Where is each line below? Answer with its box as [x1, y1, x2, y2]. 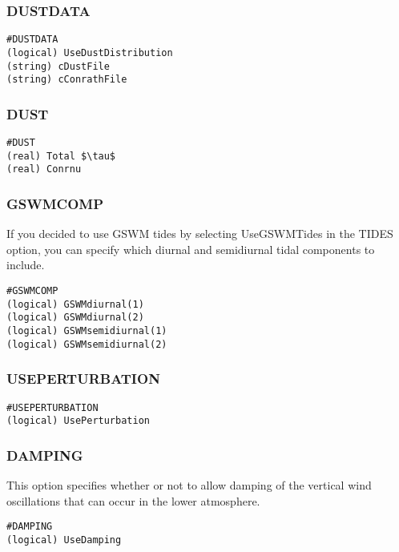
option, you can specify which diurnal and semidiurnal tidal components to [6, 240, 375, 257]
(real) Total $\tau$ [6, 150, 116, 162]
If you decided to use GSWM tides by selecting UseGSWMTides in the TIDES [6, 225, 393, 242]
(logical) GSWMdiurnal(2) [6, 312, 144, 324]
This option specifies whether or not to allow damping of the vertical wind [6, 477, 372, 494]
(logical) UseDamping [6, 534, 122, 546]
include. [6, 256, 45, 273]
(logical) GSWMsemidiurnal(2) [6, 338, 167, 350]
